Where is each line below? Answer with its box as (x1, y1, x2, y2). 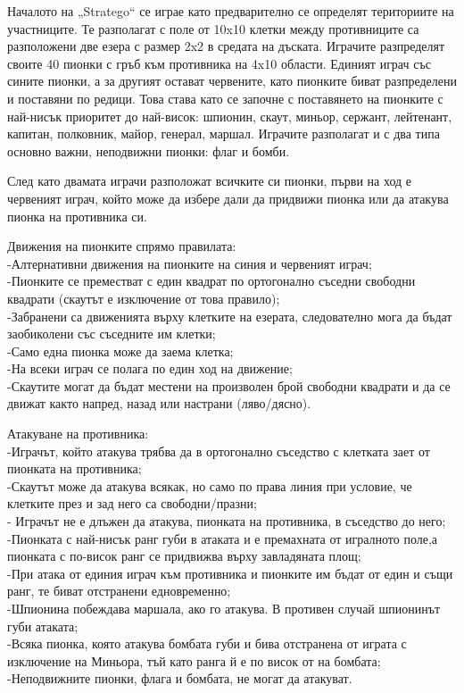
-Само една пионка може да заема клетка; (7, 341, 234, 360)
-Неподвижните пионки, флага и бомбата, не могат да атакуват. (7, 669, 352, 688)
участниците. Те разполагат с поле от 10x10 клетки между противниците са (7, 19, 419, 38)
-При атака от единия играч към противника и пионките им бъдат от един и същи (7, 564, 453, 582)
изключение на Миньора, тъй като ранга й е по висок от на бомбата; (7, 651, 381, 670)
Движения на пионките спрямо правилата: (7, 237, 236, 255)
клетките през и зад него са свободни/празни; (7, 494, 257, 513)
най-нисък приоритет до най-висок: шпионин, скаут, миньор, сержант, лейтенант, (7, 106, 452, 125)
